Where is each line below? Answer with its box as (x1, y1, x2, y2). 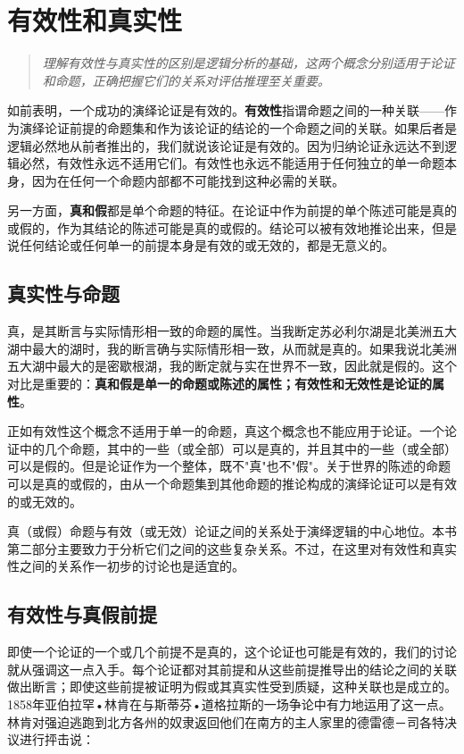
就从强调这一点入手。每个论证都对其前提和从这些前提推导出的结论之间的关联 (7, 659, 457, 678)
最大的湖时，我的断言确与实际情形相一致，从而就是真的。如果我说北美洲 (31, 339, 457, 357)
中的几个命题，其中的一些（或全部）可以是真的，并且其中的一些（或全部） (19, 439, 457, 457)
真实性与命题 (7, 280, 120, 307)
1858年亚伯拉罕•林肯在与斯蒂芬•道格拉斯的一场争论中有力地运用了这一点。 (7, 694, 452, 713)
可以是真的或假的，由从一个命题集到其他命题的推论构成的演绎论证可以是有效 (7, 474, 457, 493)
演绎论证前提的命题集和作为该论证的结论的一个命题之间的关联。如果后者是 (19, 118, 457, 137)
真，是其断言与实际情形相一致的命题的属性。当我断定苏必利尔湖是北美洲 (7, 322, 432, 340)
